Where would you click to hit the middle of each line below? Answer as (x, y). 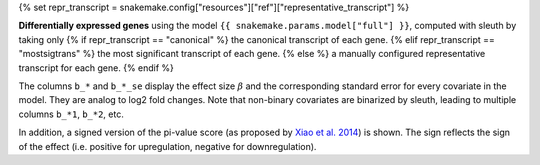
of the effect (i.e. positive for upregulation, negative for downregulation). (167, 146)
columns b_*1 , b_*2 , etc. (71, 114)
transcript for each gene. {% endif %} (96, 67)
